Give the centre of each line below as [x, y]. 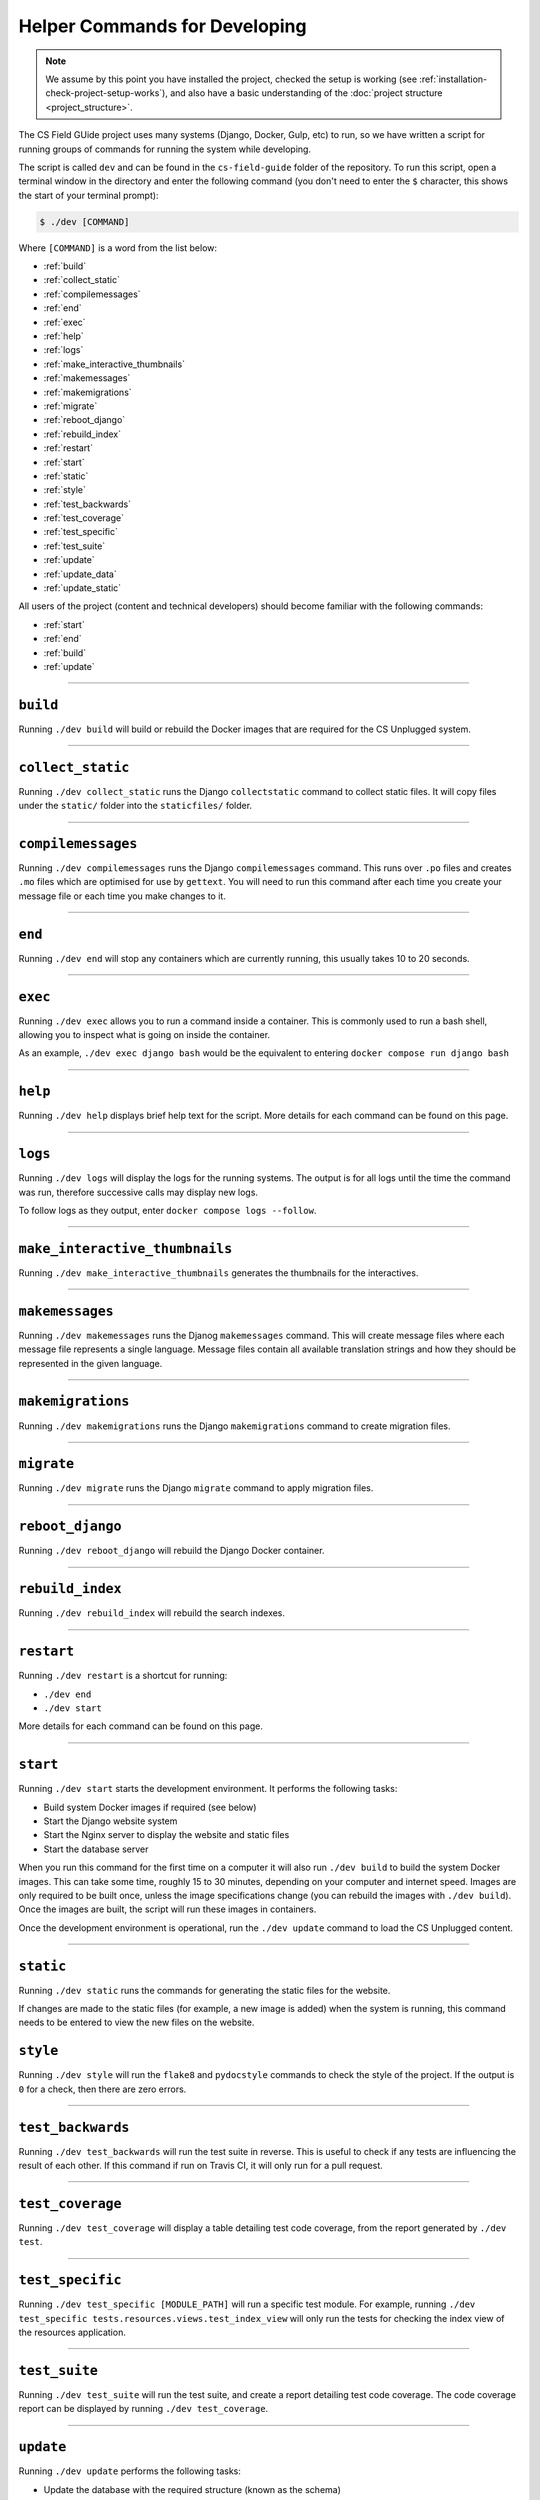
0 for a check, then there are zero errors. [102, 2089]
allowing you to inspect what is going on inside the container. [144, 1035]
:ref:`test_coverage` [84, 518]
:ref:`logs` [63, 350]
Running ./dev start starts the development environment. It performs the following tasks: [208, 1789]
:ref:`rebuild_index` [82, 434]
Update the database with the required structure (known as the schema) [192, 2489]
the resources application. [72, 2332]
